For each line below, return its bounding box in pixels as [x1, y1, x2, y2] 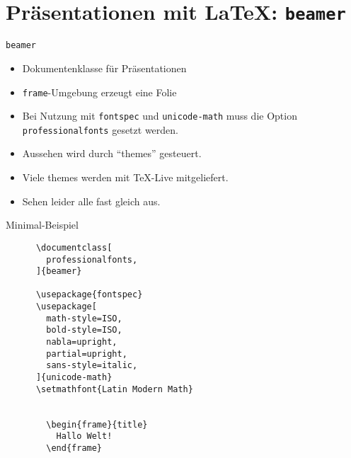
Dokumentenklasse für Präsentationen [22, 60, 187, 75]
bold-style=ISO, [46, 325, 122, 336]
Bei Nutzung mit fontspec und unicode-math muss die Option [22, 108, 297, 123]
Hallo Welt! [56, 431, 113, 442]
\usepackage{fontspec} [35, 290, 143, 300]
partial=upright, [46, 348, 127, 359]
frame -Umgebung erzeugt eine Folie [22, 84, 177, 99]
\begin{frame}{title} [46, 419, 148, 430]
